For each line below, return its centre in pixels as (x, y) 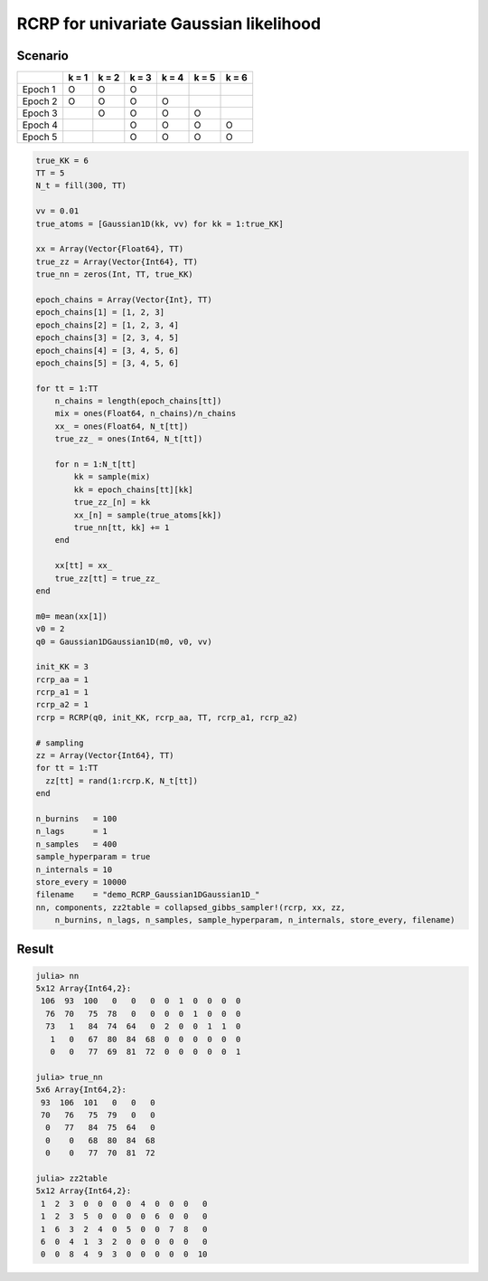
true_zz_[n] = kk (112, 503)
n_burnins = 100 (76, 818)
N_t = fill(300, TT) (81, 186)
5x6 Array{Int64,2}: (81, 1090)
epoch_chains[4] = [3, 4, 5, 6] (108, 350)
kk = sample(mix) (112, 477)
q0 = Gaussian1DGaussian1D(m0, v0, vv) (124, 641)
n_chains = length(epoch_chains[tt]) (138, 401)
